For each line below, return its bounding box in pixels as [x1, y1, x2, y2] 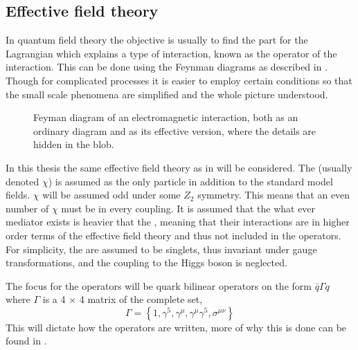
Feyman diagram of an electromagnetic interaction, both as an [33, 110, 298, 125]
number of [6, 201, 49, 215]
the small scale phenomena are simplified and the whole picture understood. [6, 86, 328, 101]
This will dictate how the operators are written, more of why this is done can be [6, 320, 347, 334]
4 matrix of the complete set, [79, 292, 203, 306]
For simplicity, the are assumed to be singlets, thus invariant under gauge [6, 241, 317, 256]
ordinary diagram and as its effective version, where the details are [33, 123, 316, 138]
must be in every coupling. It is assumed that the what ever [61, 201, 316, 215]
